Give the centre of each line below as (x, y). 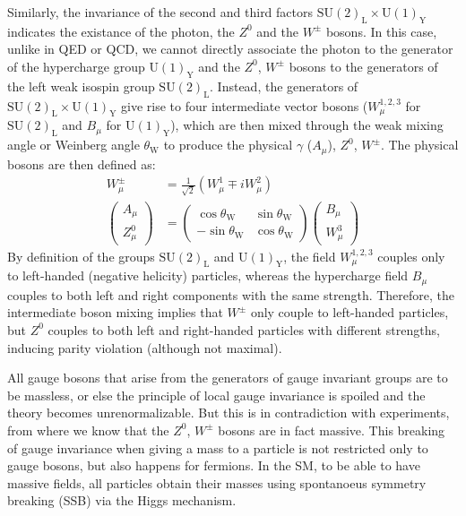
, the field (310, 256)
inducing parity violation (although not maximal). (145, 347)
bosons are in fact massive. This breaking (332, 430)
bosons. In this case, (381, 31)
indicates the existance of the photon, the (121, 31)
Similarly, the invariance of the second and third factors (160, 12)
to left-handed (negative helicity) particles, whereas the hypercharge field (208, 275)
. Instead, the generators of (284, 86)
